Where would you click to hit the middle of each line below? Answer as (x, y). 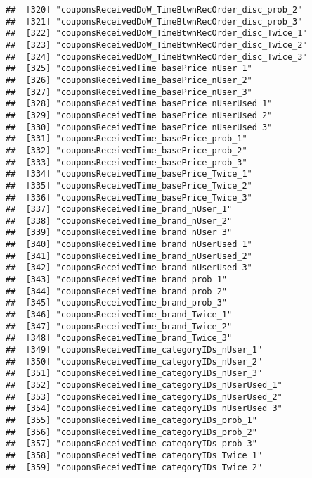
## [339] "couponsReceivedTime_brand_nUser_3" (119, 233)
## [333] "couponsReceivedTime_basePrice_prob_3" (126, 162)
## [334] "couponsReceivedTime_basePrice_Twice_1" (129, 174)
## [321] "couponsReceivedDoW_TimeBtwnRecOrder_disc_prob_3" (154, 21)
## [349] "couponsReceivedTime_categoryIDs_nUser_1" (134, 350)
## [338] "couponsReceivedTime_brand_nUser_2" (119, 221)
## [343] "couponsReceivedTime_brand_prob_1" (116, 280)
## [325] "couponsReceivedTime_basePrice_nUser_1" (129, 69)
